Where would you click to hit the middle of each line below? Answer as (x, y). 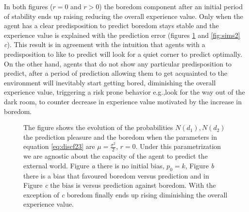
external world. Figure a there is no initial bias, (94, 165)
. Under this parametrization (178, 146)
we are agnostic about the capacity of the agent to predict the (116, 156)
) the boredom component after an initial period (171, 6)
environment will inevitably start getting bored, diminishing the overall (110, 82)
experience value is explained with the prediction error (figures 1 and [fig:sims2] (122, 35)
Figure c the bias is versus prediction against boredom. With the (120, 185)
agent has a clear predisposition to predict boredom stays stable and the (111, 25)
